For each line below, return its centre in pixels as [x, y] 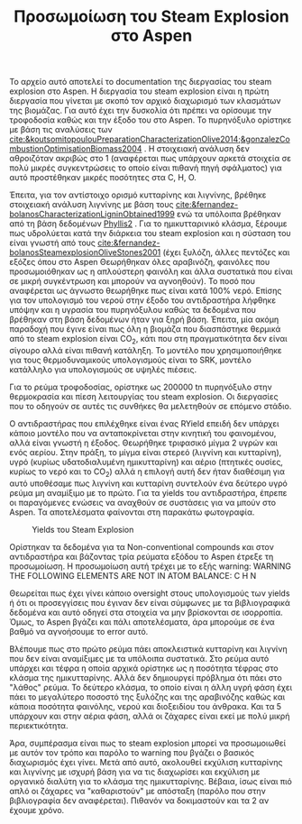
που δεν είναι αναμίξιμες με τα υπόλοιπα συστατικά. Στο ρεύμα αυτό [139, 658]
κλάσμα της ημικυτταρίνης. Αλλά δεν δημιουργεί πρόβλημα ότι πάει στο [146, 677]
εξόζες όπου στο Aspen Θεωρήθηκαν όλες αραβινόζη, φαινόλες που [140, 262]
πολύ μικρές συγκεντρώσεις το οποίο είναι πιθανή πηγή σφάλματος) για [146, 168]
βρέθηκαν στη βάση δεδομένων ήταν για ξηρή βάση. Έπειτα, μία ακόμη [144, 320]
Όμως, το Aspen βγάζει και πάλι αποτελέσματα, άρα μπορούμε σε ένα [142, 622]
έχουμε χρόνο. [37, 810]
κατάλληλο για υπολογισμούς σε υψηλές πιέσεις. [103, 369]
